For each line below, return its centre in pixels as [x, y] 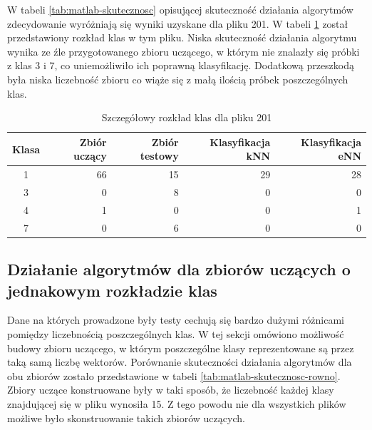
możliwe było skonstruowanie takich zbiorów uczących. [126, 418]
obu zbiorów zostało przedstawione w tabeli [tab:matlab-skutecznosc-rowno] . [174, 375]
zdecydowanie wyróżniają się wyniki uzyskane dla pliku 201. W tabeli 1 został [178, 23]
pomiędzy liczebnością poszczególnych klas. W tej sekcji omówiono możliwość [176, 334]
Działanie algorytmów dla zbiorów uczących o [179, 269]
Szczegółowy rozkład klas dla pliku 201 [187, 117]
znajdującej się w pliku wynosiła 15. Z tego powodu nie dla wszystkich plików [177, 403]
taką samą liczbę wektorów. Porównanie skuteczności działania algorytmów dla [180, 362]
